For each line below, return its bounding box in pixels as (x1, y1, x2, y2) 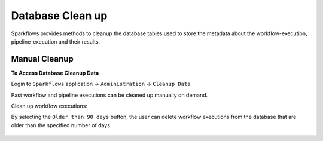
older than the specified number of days (11, 121, 111, 128)
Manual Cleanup (11, 54, 74, 64)
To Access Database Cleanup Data (11, 69, 99, 76)
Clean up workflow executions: (11, 102, 88, 110)
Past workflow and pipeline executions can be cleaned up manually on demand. (11, 91, 208, 99)
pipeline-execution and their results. (11, 38, 100, 45)
